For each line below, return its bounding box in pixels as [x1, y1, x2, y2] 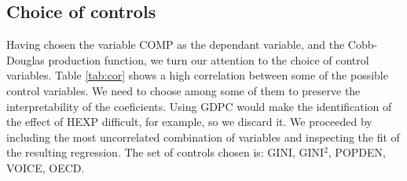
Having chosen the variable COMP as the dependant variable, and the [6, 36, 345, 53]
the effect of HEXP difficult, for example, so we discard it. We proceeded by [6, 113, 372, 130]
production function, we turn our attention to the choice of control [48, 51, 369, 68]
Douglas [6, 51, 45, 68]
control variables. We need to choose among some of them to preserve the [6, 82, 361, 98]
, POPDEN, [328, 144, 386, 161]
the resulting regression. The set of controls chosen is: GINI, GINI [6, 144, 324, 161]
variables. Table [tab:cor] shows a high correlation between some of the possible [6, 67, 388, 83]
